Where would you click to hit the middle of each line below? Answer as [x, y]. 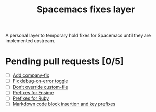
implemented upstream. [30, 41]
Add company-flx [31, 75]
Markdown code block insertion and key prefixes [64, 104]
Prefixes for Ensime [33, 93]
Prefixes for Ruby [31, 98]
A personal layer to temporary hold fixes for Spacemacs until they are [78, 35]
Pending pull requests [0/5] [64, 61]
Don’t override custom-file [40, 87]
